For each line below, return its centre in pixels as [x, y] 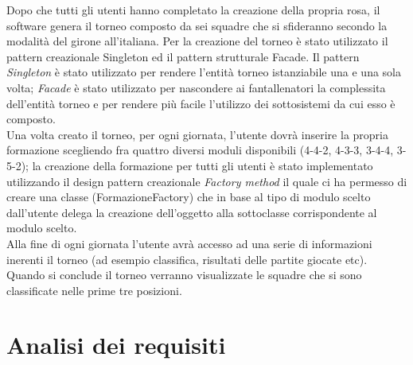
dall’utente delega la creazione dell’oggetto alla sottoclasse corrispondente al [192, 212]
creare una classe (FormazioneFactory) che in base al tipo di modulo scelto [189, 197]
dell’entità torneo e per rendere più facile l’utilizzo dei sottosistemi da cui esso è [201, 103]
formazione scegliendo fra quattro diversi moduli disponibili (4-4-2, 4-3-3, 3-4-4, [200, 150]
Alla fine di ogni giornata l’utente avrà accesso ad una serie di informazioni [189, 243]
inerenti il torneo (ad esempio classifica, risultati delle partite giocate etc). [187, 259]
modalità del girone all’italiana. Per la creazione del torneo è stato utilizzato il [197, 41]
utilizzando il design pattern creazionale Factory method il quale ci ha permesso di [207, 181]
